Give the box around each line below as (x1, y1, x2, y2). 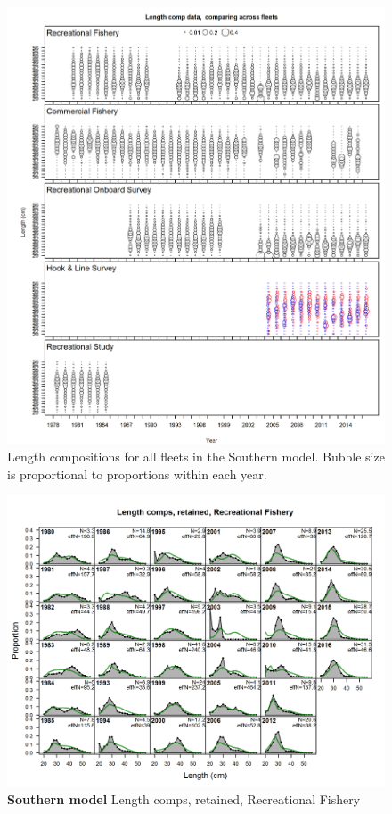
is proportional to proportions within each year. (7, 464, 267, 483)
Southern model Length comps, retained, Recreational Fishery (7, 789, 361, 808)
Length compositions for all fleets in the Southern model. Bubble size (7, 447, 385, 466)
